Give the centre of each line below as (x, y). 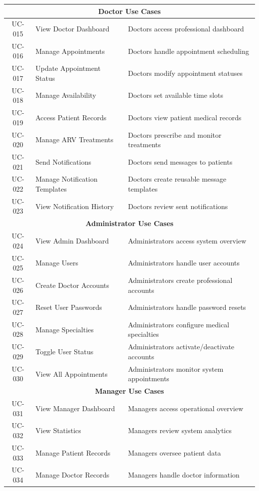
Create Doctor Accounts (72, 285)
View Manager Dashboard (75, 408)
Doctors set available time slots (176, 95)
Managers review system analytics (180, 430)
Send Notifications (63, 161)
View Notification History (75, 206)
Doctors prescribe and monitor (175, 134)
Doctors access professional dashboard (186, 29)
